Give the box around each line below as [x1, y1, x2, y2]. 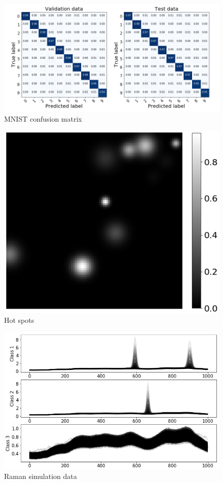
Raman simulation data [4, 470, 77, 481]
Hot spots [4, 315, 34, 325]
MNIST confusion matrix [4, 113, 82, 124]
